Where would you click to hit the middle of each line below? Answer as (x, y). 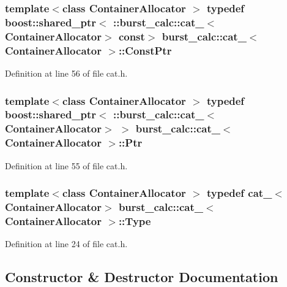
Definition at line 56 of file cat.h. (66, 73)
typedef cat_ (239, 193)
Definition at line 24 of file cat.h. (66, 244)
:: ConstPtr (145, 50)
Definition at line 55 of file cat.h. (66, 165)
